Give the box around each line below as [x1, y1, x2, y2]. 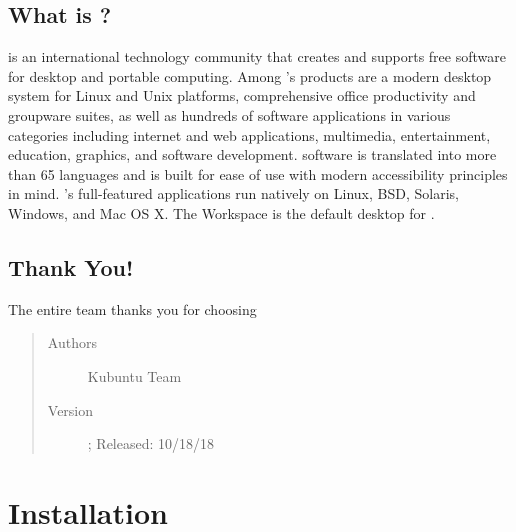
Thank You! [8, 251, 134, 282]
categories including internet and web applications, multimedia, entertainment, [8, 124, 491, 145]
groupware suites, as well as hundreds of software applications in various [8, 104, 451, 125]
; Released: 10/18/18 [87, 433, 215, 454]
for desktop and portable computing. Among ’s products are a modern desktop [8, 65, 492, 86]
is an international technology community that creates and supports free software [8, 46, 506, 67]
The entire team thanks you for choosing [8, 298, 257, 319]
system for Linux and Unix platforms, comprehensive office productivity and [8, 85, 476, 106]
